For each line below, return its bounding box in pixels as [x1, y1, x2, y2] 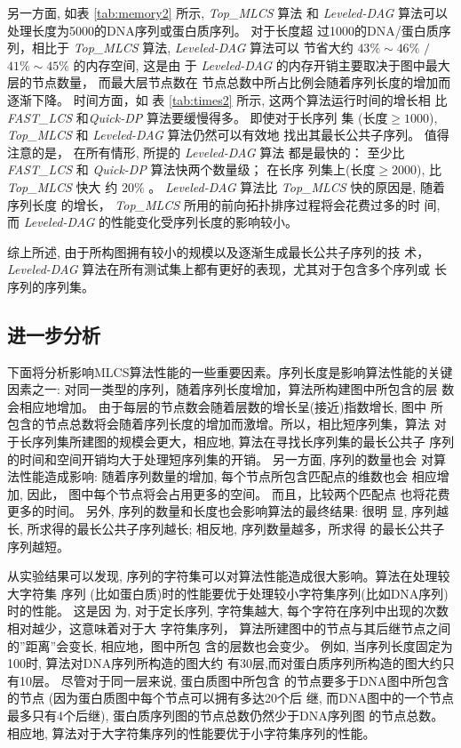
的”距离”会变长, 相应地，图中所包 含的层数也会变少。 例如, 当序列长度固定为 [7, 636, 453, 655]
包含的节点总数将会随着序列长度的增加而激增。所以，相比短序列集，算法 [7, 414, 430, 433]
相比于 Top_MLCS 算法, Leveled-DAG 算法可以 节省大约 [31, 38, 354, 57]
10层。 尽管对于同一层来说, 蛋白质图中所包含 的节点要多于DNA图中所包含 [19, 671, 449, 689]
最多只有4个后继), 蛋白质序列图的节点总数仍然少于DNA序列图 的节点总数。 [7, 705, 444, 724]
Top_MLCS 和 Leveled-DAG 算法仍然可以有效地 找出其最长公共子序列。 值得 [7, 125, 449, 144]
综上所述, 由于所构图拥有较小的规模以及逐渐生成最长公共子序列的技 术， [7, 242, 430, 261]
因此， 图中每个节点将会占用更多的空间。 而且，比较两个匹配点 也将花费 [27, 484, 450, 503]
